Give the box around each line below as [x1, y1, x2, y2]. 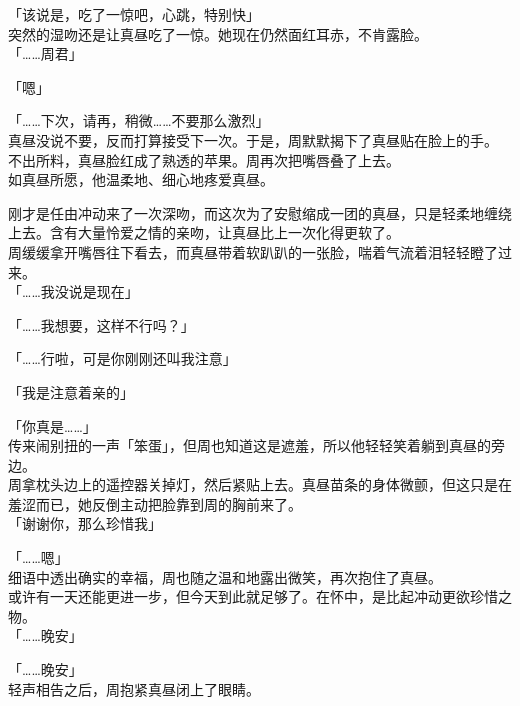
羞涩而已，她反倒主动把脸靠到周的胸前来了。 [8, 493, 302, 514]
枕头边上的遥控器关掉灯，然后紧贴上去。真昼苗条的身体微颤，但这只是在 [35, 474, 512, 495]
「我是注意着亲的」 [8, 381, 134, 402]
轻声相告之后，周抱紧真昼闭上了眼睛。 [8, 678, 260, 699]
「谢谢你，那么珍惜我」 [8, 513, 162, 534]
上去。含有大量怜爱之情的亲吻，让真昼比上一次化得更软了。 [8, 222, 400, 243]
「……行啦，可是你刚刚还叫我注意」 [8, 348, 237, 369]
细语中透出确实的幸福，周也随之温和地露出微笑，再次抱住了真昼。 [8, 566, 442, 587]
